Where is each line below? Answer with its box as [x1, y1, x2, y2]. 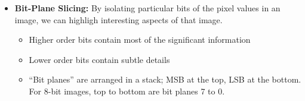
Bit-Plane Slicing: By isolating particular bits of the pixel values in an [14, 2, 281, 14]
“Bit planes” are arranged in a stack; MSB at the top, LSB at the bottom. [29, 73, 301, 86]
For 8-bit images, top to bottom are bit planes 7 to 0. [29, 84, 225, 97]
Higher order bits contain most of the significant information [29, 33, 251, 46]
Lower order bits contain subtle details [29, 53, 170, 65]
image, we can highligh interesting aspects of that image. [14, 13, 223, 26]
